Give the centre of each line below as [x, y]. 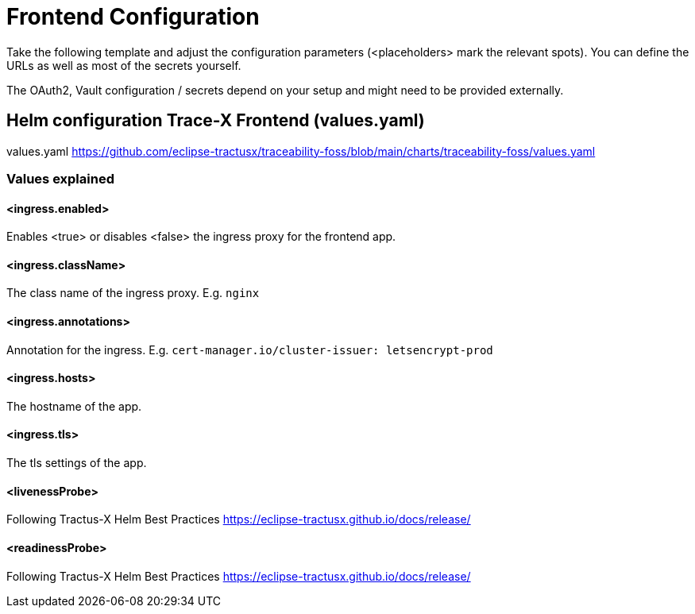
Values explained [60, 178]
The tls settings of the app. [77, 463]
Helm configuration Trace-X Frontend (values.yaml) [216, 121]
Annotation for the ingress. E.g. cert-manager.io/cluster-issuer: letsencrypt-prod [250, 349]
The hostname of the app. [74, 406]
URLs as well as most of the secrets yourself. [124, 65]
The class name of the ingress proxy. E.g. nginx [133, 293]
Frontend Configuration [133, 17]
